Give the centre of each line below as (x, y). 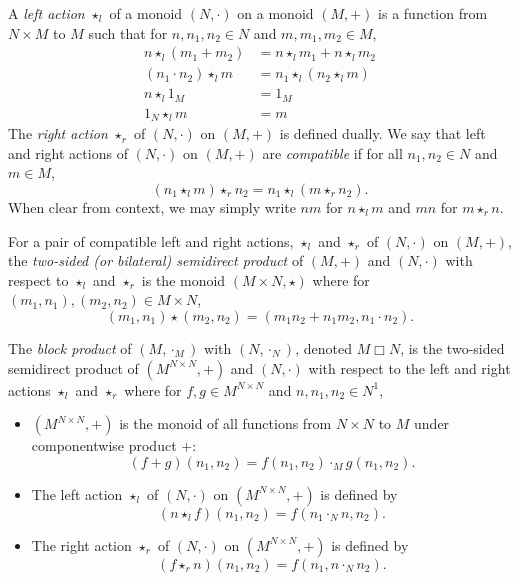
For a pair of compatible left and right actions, (151, 240)
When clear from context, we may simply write (152, 207)
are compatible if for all (332, 152)
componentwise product (104, 445)
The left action (77, 493)
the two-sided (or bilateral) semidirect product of (156, 260)
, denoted (323, 347)
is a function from (433, 13)
